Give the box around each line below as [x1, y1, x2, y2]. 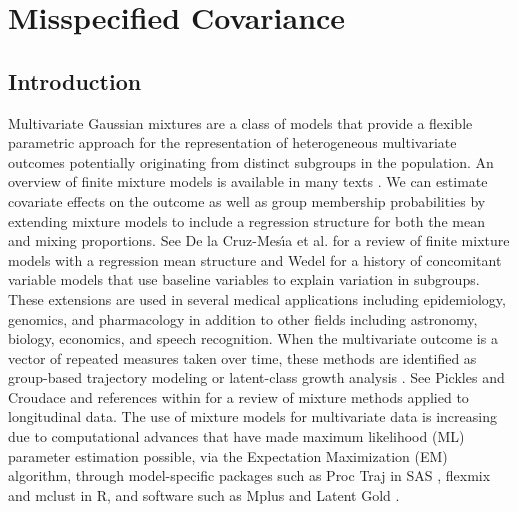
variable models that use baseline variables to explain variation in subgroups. [8, 269, 480, 290]
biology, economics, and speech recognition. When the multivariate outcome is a [8, 328, 498, 349]
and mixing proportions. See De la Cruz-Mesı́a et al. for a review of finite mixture [8, 230, 510, 251]
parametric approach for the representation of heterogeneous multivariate [8, 132, 457, 153]
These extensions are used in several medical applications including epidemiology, [8, 288, 506, 309]
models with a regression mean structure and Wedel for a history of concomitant [8, 249, 502, 270]
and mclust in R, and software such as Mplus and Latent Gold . [8, 484, 400, 505]
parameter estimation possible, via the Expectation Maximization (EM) [8, 445, 448, 466]
